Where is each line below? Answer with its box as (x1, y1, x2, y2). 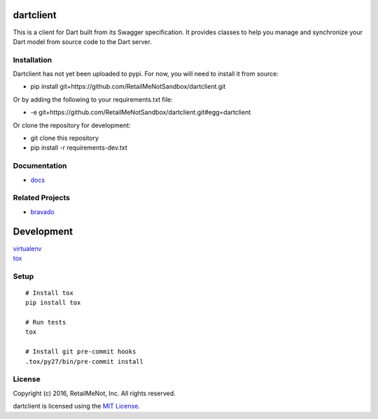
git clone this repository (30, 134, 99, 142)
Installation (13, 55, 52, 64)
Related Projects (13, 193, 70, 203)
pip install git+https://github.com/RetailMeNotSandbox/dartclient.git (30, 83, 226, 91)
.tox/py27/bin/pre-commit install (25, 357, 143, 365)
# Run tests (25, 318, 66, 327)
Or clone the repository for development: (13, 121, 131, 129)
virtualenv (13, 244, 42, 253)
